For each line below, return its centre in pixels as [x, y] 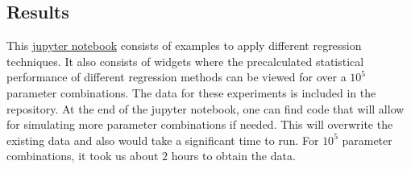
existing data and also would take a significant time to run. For [163, 140]
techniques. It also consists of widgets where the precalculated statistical [185, 61]
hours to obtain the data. [233, 156]
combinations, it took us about [83, 156]
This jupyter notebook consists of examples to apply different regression [184, 45]
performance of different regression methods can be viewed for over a [176, 77]
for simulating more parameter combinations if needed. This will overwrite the [200, 124]
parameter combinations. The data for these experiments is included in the [191, 92]
